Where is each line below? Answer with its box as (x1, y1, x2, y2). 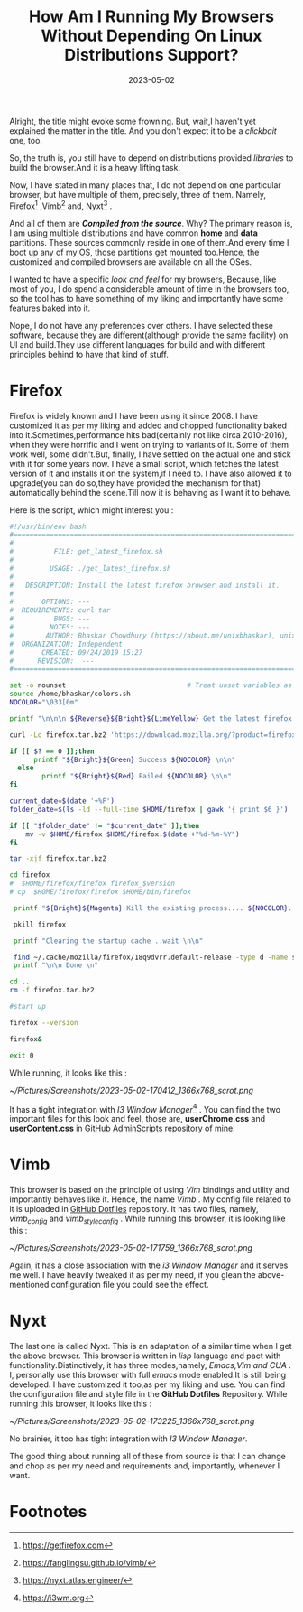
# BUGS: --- (9, 614, 91, 624)
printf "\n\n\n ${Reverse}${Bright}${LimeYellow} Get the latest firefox (9, 713, 293, 723)
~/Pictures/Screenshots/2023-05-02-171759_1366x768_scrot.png (9, 1242, 252, 1253)
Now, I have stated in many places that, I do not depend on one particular (9, 179, 281, 191)
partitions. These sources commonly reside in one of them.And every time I (9, 237, 289, 247)
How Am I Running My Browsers (28, 6, 275, 27)
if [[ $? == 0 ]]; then (9, 747, 95, 756)
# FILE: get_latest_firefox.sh (9, 547, 164, 556)
